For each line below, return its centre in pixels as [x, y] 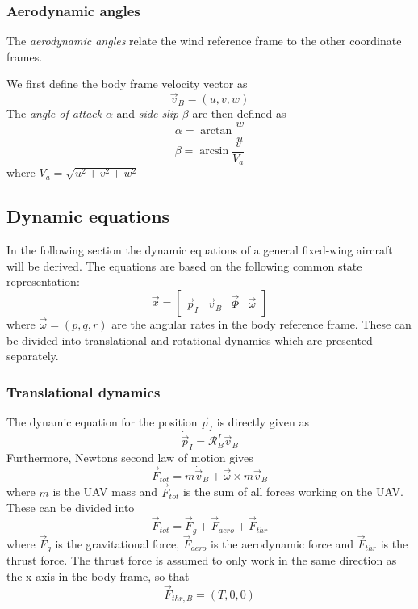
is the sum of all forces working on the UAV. [293, 491]
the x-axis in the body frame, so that [98, 575]
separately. [33, 356]
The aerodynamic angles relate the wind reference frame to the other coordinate [204, 41]
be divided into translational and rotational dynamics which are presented [190, 340]
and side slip [148, 113]
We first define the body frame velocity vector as [127, 84]
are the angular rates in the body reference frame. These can [261, 323]
